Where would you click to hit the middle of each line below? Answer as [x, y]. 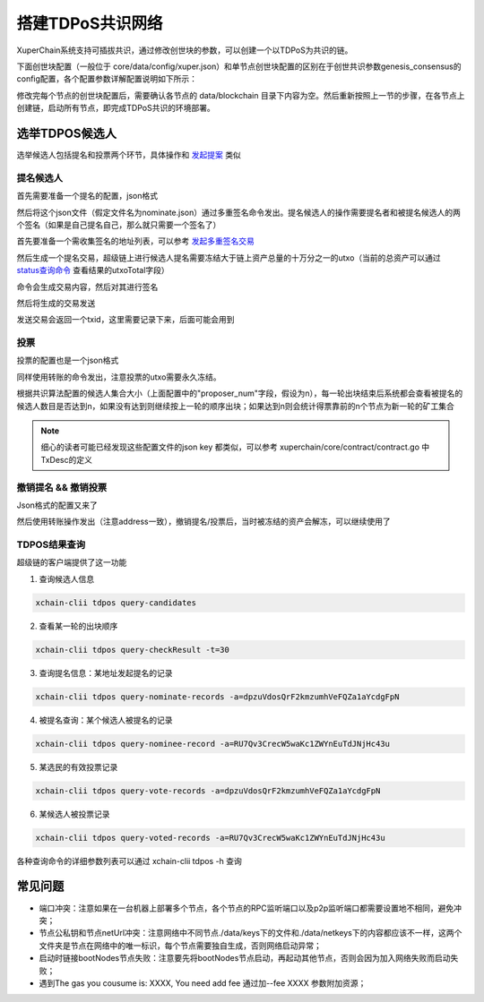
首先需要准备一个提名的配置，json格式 [87, 196]
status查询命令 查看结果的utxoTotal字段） [93, 270]
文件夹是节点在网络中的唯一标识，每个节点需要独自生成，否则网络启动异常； [180, 946]
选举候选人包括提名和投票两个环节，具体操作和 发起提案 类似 [129, 155]
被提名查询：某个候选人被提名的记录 [106, 720]
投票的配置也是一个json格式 [68, 360]
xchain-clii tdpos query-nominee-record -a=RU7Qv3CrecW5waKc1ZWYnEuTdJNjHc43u [212, 744]
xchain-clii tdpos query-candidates [116, 603]
